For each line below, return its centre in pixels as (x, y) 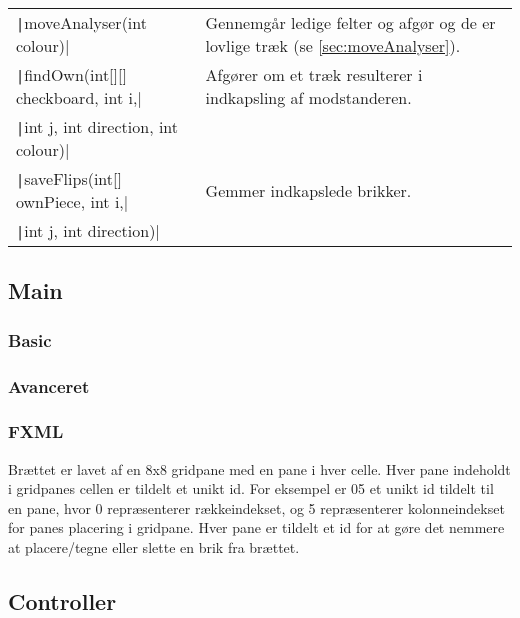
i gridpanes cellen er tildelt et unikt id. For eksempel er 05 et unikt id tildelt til (251, 488)
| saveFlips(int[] (69, 178)
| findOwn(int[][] (71, 74)
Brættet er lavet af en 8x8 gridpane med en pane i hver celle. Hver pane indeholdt (259, 468)
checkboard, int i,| (79, 97)
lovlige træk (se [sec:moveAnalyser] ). (333, 45)
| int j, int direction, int (97, 126)
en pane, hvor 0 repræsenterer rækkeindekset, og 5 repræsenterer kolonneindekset (256, 507)
